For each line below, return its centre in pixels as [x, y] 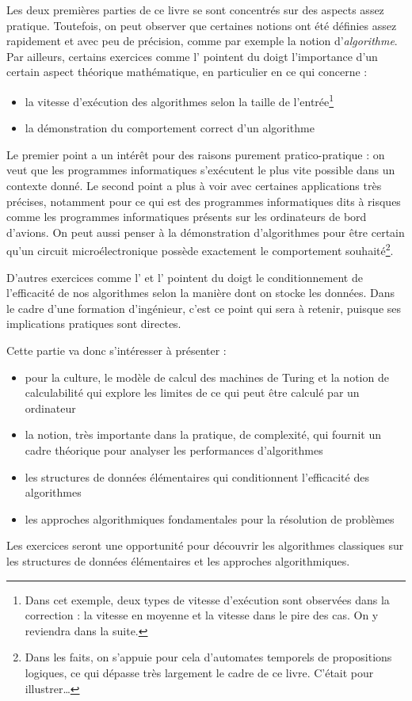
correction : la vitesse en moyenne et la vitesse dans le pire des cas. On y [202, 615]
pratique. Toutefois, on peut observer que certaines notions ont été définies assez [202, 25]
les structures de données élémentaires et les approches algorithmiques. [178, 560]
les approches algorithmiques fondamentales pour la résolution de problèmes [210, 518]
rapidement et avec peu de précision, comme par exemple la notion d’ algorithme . [202, 41]
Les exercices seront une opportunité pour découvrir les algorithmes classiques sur [205, 545]
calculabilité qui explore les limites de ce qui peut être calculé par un [192, 392]
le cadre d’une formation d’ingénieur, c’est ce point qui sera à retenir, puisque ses [204, 308]
